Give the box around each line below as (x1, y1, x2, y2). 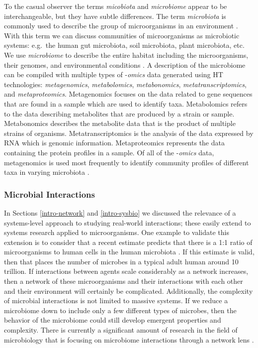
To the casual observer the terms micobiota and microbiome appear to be (4, 1, 227, 11)
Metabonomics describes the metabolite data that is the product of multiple (4, 118, 236, 128)
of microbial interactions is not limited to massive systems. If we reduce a (4, 295, 228, 306)
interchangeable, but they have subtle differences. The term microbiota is (4, 10, 226, 21)
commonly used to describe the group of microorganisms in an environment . (4, 20, 238, 31)
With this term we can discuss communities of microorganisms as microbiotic (4, 30, 240, 40)
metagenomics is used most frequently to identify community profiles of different (4, 157, 249, 167)
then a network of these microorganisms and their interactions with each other (4, 276, 243, 286)
